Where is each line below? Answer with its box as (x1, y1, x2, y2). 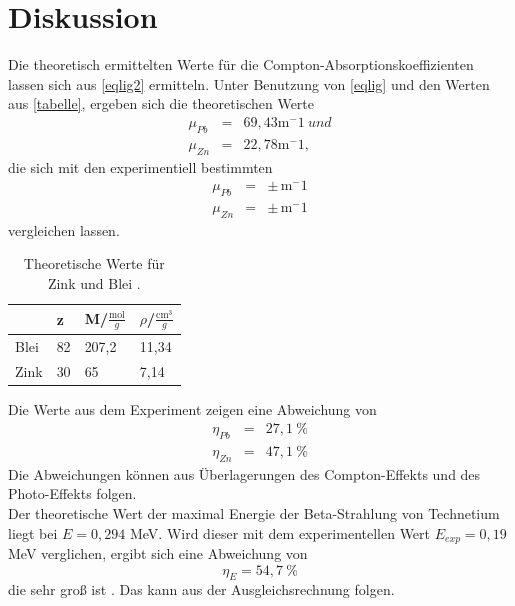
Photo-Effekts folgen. (8, 483, 137, 504)
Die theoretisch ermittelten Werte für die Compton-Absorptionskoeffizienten (8, 54, 474, 75)
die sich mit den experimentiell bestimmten (8, 156, 273, 177)
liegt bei (8, 522, 58, 543)
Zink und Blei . (47, 273, 141, 293)
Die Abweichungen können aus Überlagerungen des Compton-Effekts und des (8, 463, 481, 484)
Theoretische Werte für (23, 253, 165, 274)
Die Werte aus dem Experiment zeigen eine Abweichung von (8, 398, 377, 419)
